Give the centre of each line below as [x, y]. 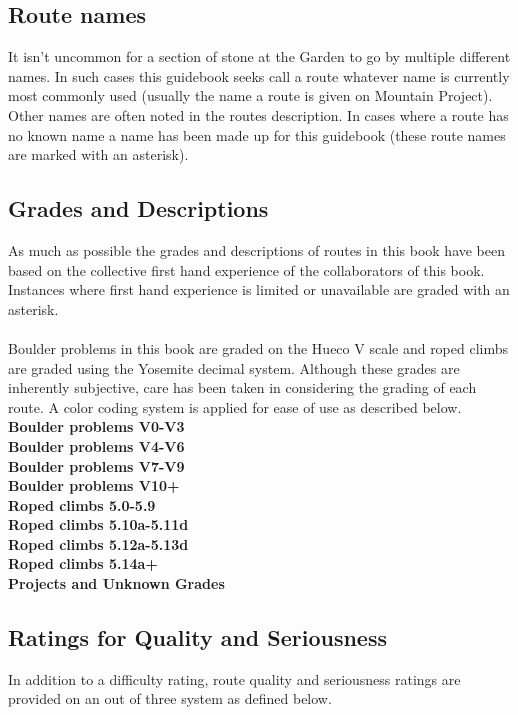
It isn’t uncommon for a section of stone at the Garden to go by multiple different [259, 56]
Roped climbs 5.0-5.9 [82, 504]
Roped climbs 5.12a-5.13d [98, 543]
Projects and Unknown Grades [116, 583]
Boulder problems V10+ [94, 485]
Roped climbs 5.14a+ [83, 563]
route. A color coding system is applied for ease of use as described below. [235, 406]
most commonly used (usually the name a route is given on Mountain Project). [250, 95]
